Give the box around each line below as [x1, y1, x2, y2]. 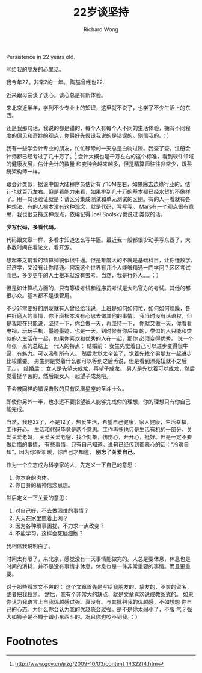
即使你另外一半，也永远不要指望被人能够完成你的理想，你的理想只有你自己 [6, 398, 191, 405]
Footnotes [6, 634, 58, 648]
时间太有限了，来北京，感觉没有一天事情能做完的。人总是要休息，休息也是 [6, 555, 191, 562]
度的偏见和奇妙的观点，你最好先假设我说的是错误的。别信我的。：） [6, 132, 173, 139]
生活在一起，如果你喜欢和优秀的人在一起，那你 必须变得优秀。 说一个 [22, 335, 194, 342]
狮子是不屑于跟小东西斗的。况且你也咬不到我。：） [16, 613, 141, 620]
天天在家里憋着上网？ [14, 514, 68, 521]
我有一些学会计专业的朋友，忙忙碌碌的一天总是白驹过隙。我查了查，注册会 [6, 144, 191, 152]
